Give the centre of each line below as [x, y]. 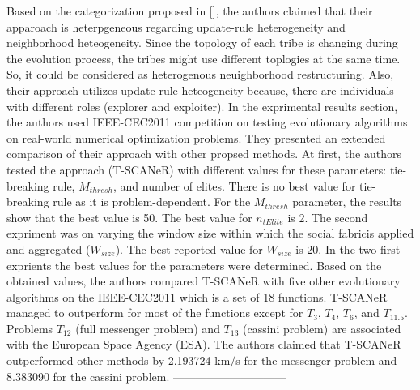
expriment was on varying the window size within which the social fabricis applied [210, 233]
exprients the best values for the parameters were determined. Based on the [194, 265]
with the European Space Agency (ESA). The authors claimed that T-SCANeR [204, 344]
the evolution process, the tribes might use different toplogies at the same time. [204, 58]
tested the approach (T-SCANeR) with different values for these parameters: [197, 169]
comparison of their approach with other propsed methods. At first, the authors [204, 154]
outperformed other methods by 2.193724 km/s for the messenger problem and [202, 360]
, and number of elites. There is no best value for [235, 185]
